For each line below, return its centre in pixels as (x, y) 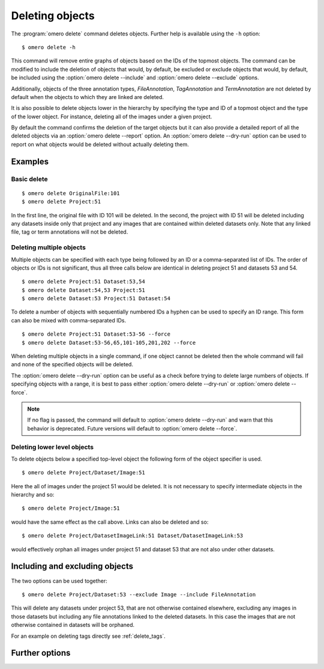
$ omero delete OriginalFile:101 (71, 193)
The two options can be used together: (59, 581)
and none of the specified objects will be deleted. (72, 365)
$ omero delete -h (49, 47)
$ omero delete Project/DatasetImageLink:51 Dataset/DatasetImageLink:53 (133, 536)
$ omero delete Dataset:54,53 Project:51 (83, 290)
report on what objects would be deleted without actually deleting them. (100, 144)
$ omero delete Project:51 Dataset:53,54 (83, 282)
